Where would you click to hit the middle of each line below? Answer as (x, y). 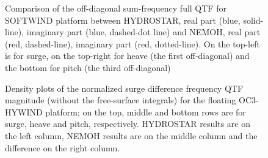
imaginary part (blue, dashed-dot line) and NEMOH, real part (143, 32)
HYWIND (24, 112)
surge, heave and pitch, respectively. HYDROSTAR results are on (128, 124)
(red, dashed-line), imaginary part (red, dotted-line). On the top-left (132, 43)
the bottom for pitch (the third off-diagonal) (88, 67)
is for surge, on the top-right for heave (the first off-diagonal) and (127, 56)
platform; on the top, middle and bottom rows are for (146, 112)
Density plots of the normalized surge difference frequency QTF (124, 88)
